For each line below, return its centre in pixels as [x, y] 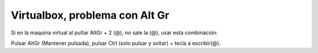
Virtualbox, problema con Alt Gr [90, 15]
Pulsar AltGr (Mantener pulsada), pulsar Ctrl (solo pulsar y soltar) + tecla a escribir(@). [116, 43]
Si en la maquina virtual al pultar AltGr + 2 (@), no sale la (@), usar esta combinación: [114, 33]
